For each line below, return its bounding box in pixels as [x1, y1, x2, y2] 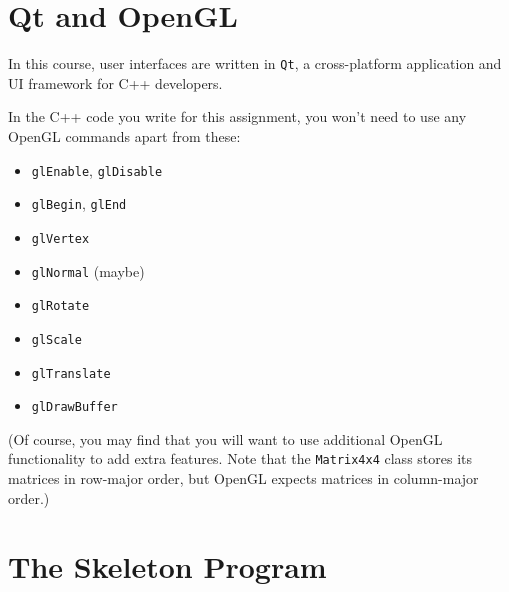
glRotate [31, 299, 90, 314]
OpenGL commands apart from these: [8, 125, 241, 146]
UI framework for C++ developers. [8, 72, 223, 93]
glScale [31, 332, 82, 347]
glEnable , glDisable [31, 159, 163, 180]
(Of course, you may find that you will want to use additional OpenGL [8, 428, 443, 449]
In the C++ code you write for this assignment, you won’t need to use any [8, 106, 467, 127]
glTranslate [31, 366, 111, 381]
